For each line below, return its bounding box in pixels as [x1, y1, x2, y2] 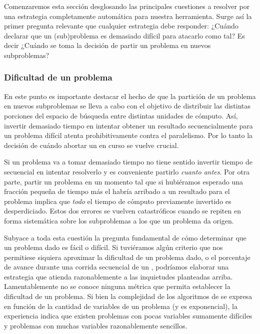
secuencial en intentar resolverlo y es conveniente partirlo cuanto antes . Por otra [4, 166, 250, 176]
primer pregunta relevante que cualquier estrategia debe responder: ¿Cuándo [4, 20, 238, 31]
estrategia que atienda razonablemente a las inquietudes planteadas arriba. [4, 271, 233, 281]
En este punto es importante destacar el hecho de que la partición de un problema [4, 90, 256, 101]
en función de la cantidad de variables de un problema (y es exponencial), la [4, 300, 237, 311]
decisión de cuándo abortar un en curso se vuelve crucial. [4, 139, 179, 150]
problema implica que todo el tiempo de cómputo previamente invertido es [4, 195, 231, 206]
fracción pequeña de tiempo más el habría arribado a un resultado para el [4, 186, 230, 196]
